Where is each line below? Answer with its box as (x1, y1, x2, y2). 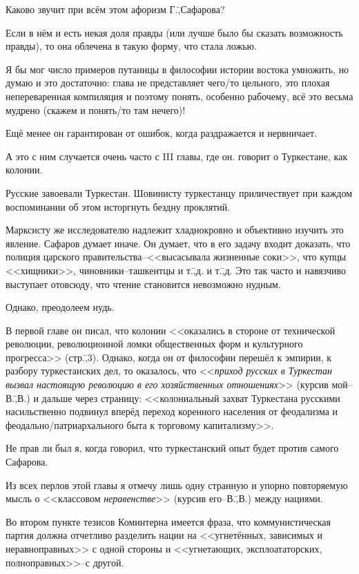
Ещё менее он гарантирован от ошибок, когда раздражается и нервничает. (6, 126, 318, 140)
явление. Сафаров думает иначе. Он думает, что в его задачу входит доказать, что (6, 236, 351, 250)
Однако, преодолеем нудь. (6, 300, 115, 314)
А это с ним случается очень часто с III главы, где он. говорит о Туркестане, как (6, 149, 348, 163)
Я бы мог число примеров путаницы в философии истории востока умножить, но (6, 61, 349, 76)
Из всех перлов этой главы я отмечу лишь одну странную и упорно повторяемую (6, 477, 348, 492)
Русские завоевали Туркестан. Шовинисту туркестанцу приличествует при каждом (6, 185, 353, 200)
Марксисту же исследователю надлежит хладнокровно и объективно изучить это (6, 222, 344, 237)
